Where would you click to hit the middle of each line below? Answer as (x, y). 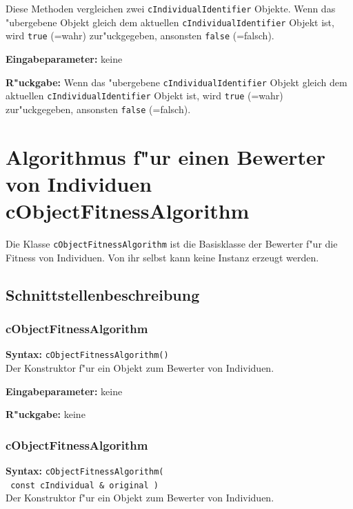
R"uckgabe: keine (46, 414)
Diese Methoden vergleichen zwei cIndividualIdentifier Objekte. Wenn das (171, 8)
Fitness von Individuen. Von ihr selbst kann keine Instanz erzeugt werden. (162, 257)
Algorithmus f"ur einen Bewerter (166, 156)
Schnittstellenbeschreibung (103, 294)
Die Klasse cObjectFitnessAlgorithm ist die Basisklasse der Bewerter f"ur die (172, 244)
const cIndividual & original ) (84, 485)
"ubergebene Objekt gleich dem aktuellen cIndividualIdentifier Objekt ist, (170, 22)
